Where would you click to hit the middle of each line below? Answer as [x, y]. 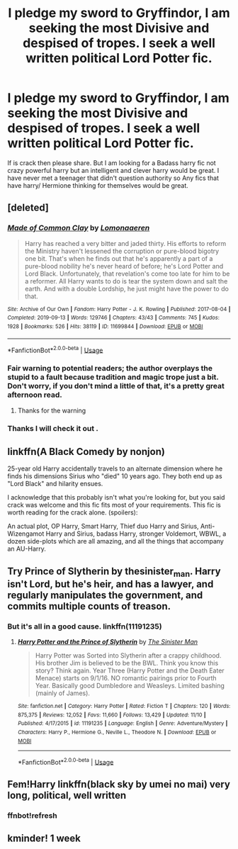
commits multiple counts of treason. [89, 606]
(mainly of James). [63, 693]
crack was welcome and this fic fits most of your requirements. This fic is [114, 505]
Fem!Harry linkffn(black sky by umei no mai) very [119, 784]
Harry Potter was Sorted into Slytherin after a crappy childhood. [128, 656]
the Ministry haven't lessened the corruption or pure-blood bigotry [122, 251]
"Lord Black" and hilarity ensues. [55, 484]
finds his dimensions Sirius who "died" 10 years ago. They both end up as [115, 476]
